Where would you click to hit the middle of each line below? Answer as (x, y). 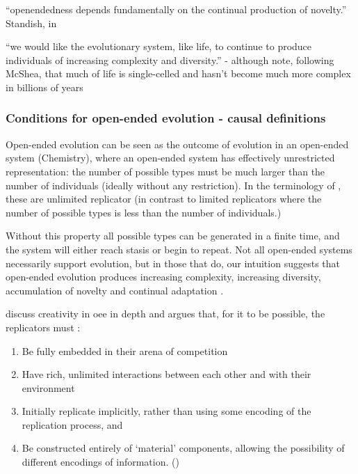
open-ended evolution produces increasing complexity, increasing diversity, (163, 277)
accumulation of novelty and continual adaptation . (115, 290)
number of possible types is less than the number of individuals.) (144, 212)
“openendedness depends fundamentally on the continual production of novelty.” (176, 9)
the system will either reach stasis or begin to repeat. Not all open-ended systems (179, 249)
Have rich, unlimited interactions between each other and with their (166, 374)
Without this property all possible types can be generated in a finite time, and (173, 236)
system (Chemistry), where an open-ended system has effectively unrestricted (170, 158)
